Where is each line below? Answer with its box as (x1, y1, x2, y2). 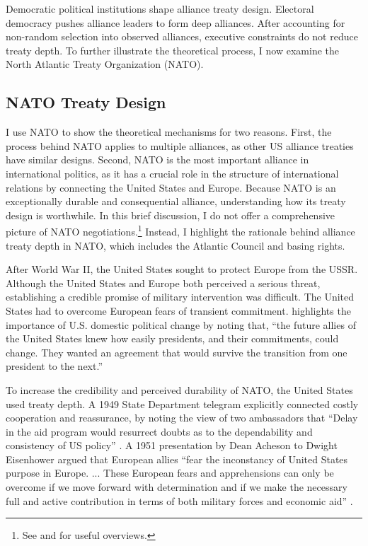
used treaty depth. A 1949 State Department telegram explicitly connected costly (6, 396, 359, 411)
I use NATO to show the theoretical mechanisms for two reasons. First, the (6, 124, 332, 139)
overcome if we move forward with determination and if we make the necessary (6, 480, 347, 494)
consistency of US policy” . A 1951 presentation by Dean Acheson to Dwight (6, 438, 338, 453)
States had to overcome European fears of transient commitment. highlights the (6, 303, 351, 318)
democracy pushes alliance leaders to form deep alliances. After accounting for (6, 15, 345, 30)
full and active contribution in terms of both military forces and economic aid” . (6, 493, 353, 508)
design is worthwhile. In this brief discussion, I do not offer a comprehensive (6, 207, 335, 222)
